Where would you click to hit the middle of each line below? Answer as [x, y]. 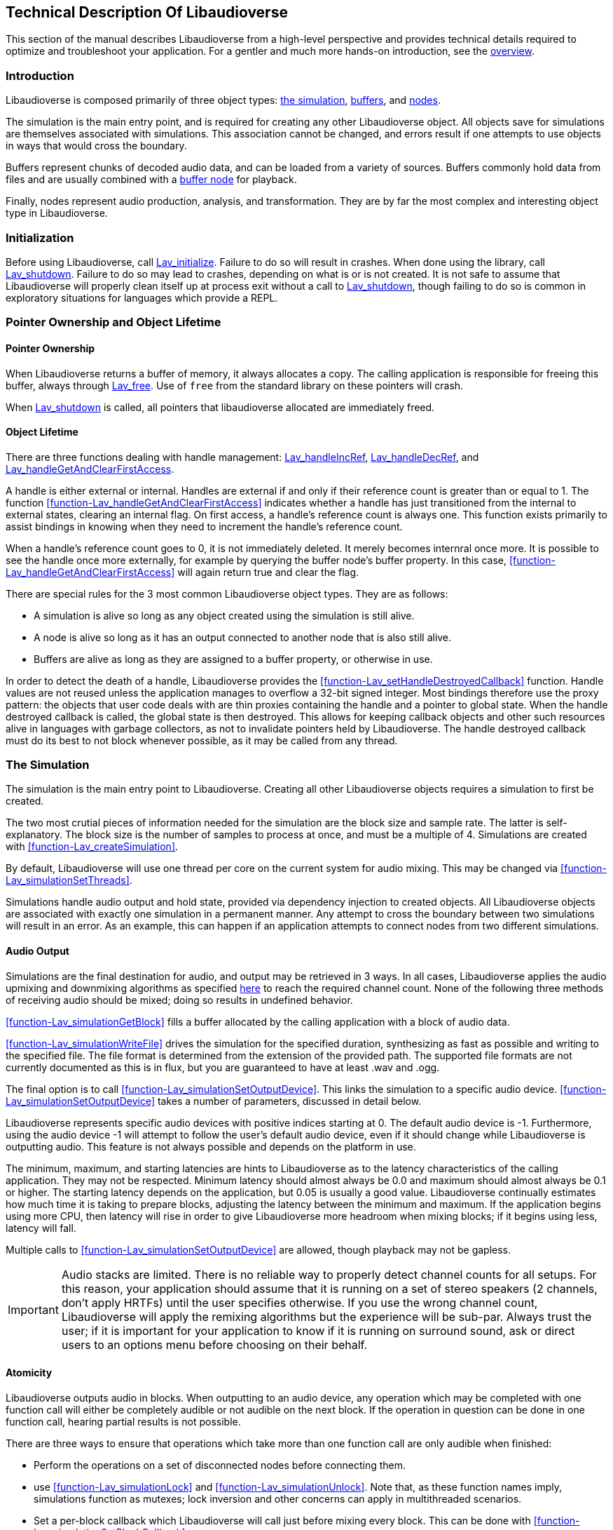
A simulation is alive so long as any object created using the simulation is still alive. [224, 615]
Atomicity [29, 1373]
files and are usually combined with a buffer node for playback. [151, 180]
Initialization [40, 237]
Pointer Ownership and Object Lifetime [113, 322]
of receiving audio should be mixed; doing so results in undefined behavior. [179, 1000]
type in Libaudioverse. [57, 213]
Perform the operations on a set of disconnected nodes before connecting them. [220, 1465]
